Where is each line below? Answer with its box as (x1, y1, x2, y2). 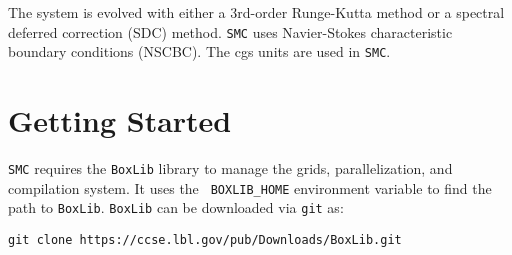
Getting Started (8, 100, 232, 141)
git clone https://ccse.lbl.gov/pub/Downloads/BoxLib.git (8, 233, 402, 247)
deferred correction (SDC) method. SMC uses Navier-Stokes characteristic (8, 21, 453, 42)
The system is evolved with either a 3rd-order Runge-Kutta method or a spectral (8, 2, 505, 22)
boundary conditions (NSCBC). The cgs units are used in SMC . (8, 41, 391, 62)
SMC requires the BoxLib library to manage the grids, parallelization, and (8, 158, 453, 179)
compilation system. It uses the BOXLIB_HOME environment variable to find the (8, 177, 492, 198)
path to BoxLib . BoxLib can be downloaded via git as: (8, 197, 344, 218)
